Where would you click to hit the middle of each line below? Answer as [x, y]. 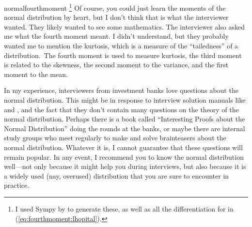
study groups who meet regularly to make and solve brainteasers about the [115, 138]
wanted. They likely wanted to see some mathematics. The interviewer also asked [124, 26]
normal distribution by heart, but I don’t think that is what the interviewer [116, 17]
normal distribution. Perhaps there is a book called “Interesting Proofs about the [125, 119]
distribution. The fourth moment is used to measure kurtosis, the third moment [123, 55]
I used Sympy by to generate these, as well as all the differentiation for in [124, 208]
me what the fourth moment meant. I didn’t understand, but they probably [116, 36]
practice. [17, 185]
